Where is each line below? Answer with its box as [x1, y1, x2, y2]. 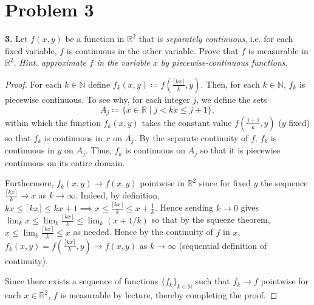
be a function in [65, 32, 125, 45]
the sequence [261, 177, 308, 189]
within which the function [5, 116, 101, 128]
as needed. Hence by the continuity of [73, 225, 213, 238]
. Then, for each [200, 77, 260, 90]
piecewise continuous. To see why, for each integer [5, 93, 190, 105]
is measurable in [248, 44, 309, 57]
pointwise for [261, 275, 309, 287]
